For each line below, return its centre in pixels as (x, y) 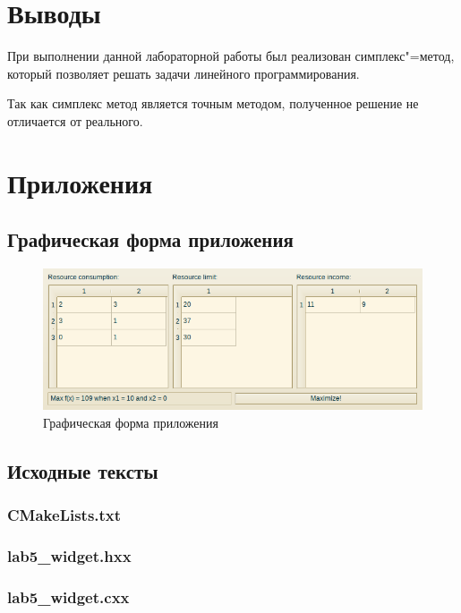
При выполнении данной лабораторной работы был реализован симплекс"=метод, (231, 56)
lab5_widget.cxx (68, 596)
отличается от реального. (75, 120)
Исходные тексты (83, 470)
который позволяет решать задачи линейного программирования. (184, 73)
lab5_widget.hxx (69, 555)
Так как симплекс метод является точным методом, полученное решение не (213, 103)
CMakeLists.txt (64, 514)
